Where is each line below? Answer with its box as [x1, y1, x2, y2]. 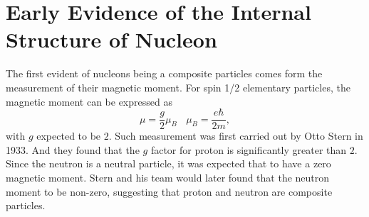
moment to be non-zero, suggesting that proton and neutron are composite [6, 184, 333, 199]
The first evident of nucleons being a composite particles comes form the [6, 66, 323, 81]
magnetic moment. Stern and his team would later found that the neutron [6, 169, 330, 184]
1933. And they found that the [6, 142, 140, 157]
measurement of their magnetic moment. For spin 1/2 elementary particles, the [6, 79, 350, 94]
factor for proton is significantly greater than [150, 142, 347, 157]
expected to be [36, 128, 101, 143]
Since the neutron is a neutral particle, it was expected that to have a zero [6, 156, 331, 171]
